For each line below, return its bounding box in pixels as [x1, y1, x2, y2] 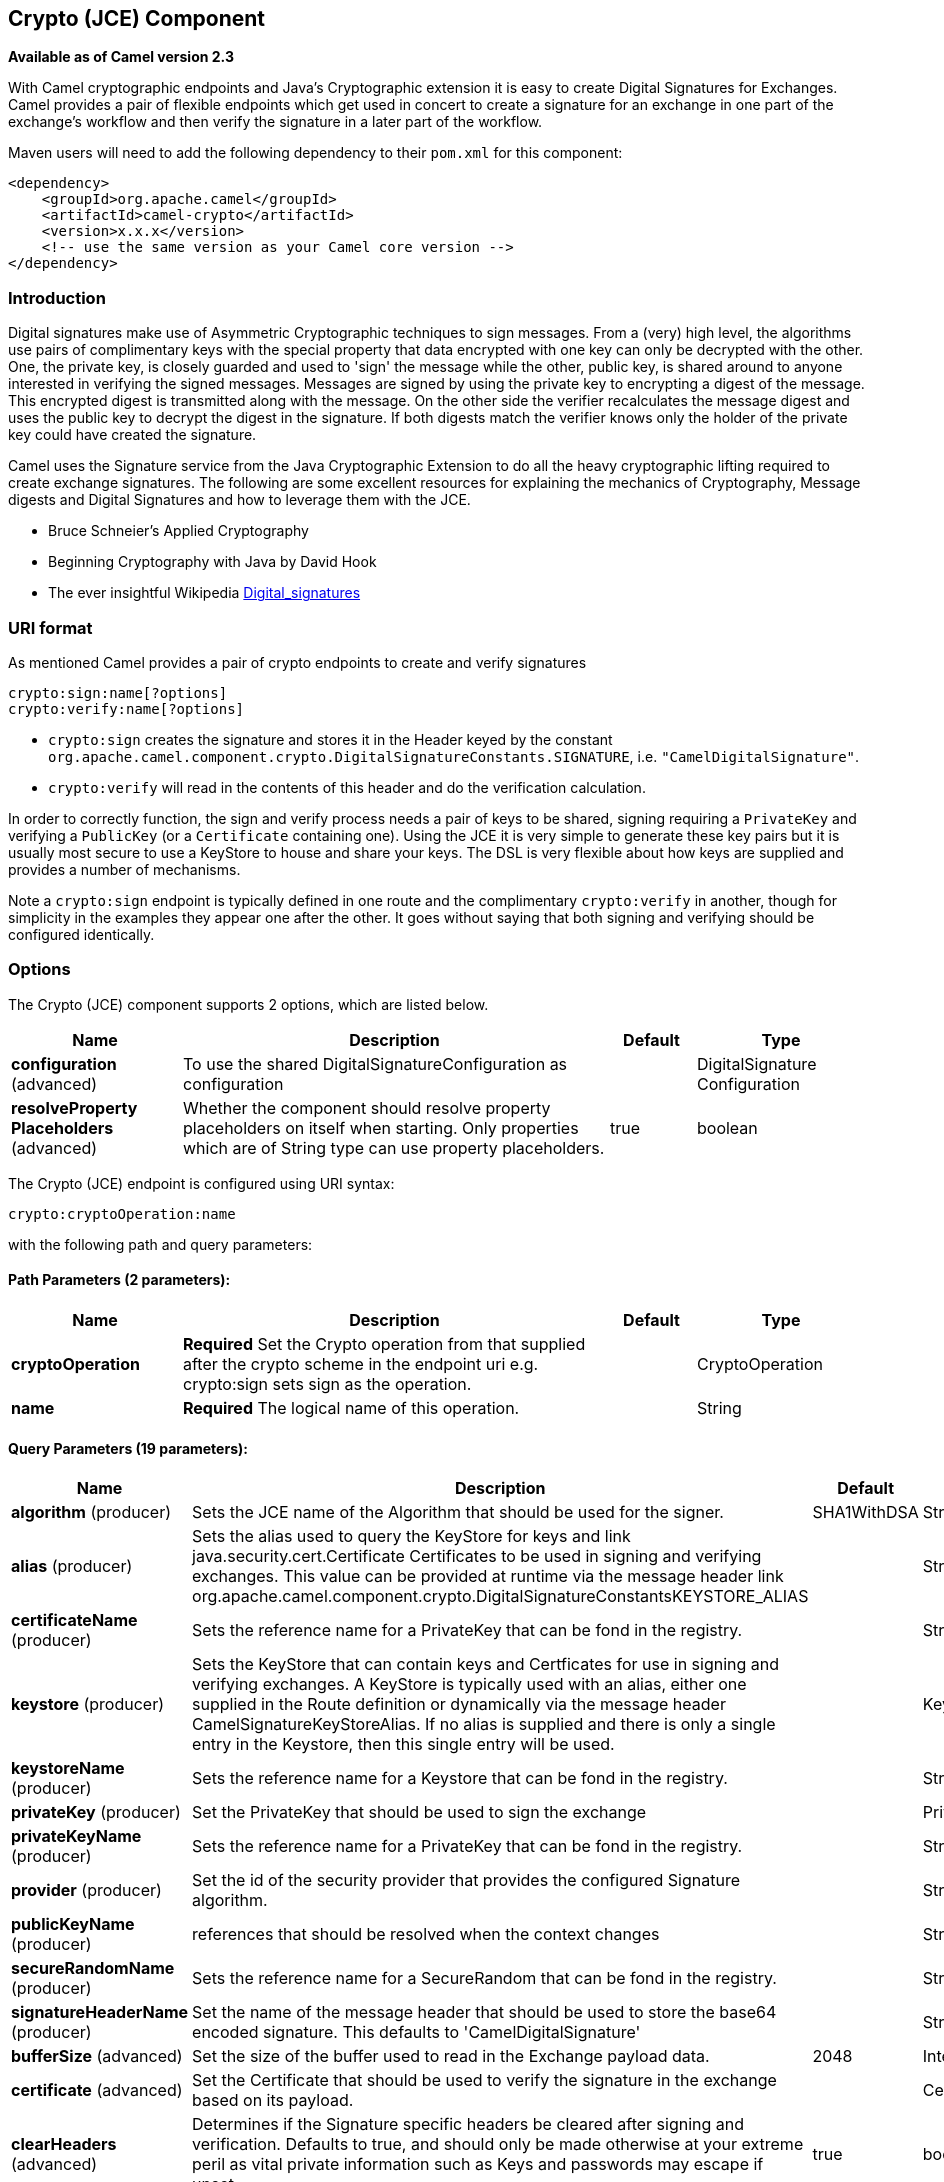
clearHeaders [11, 2134, 117, 2155]
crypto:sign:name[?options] [8, 684, 228, 701]
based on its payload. [192, 2090, 354, 2111]
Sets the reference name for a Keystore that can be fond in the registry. [192, 1768, 728, 1789]
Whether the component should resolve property [183, 1097, 551, 1118]
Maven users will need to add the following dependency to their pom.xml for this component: [8, 144, 623, 162]
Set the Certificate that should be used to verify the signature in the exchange [192, 2070, 777, 2091]
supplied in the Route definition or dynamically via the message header [192, 1694, 726, 1715]
